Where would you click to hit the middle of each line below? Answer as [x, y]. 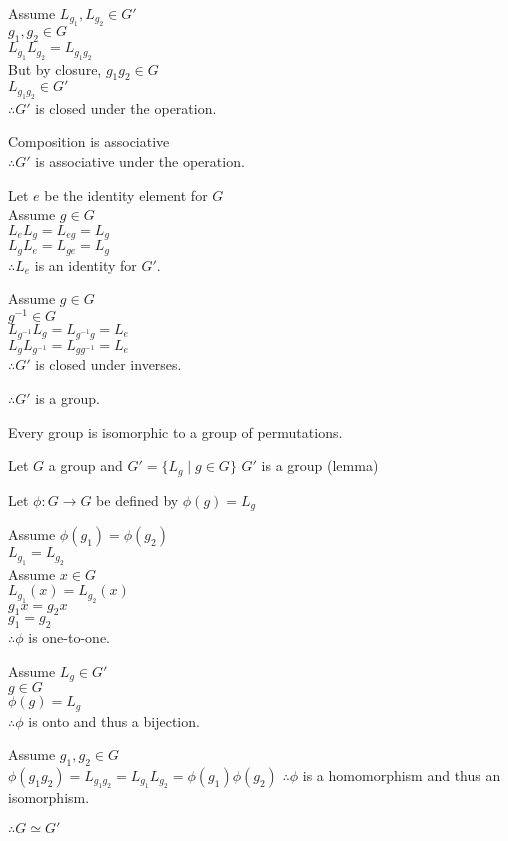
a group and [85, 465]
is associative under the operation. [140, 161]
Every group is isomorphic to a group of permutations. [175, 431]
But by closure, [55, 68]
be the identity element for [126, 194]
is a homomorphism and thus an [401, 775]
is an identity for [85, 264]
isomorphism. [49, 797]
